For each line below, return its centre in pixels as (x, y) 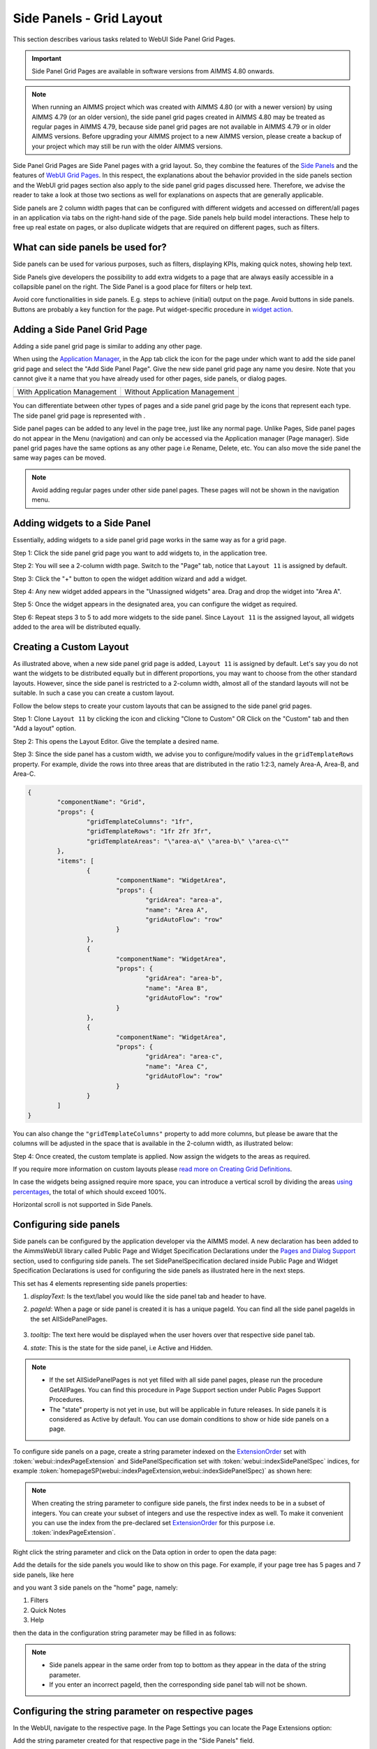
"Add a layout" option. (44, 728)
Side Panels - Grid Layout (88, 18)
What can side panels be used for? (90, 247)
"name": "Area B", (177, 988)
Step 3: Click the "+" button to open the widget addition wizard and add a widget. (130, 579)
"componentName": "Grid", (101, 802)
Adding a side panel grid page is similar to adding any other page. (108, 346)
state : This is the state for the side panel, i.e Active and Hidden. (121, 1347)
